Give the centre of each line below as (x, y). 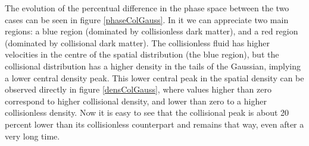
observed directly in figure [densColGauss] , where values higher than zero (138, 89)
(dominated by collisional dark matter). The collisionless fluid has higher (138, 42)
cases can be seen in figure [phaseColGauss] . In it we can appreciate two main (147, 19)
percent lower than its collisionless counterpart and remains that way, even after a (154, 124)
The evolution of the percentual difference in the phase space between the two (147, 8)
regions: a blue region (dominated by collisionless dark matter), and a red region (152, 31)
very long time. (32, 136)
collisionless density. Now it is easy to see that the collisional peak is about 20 (147, 112)
